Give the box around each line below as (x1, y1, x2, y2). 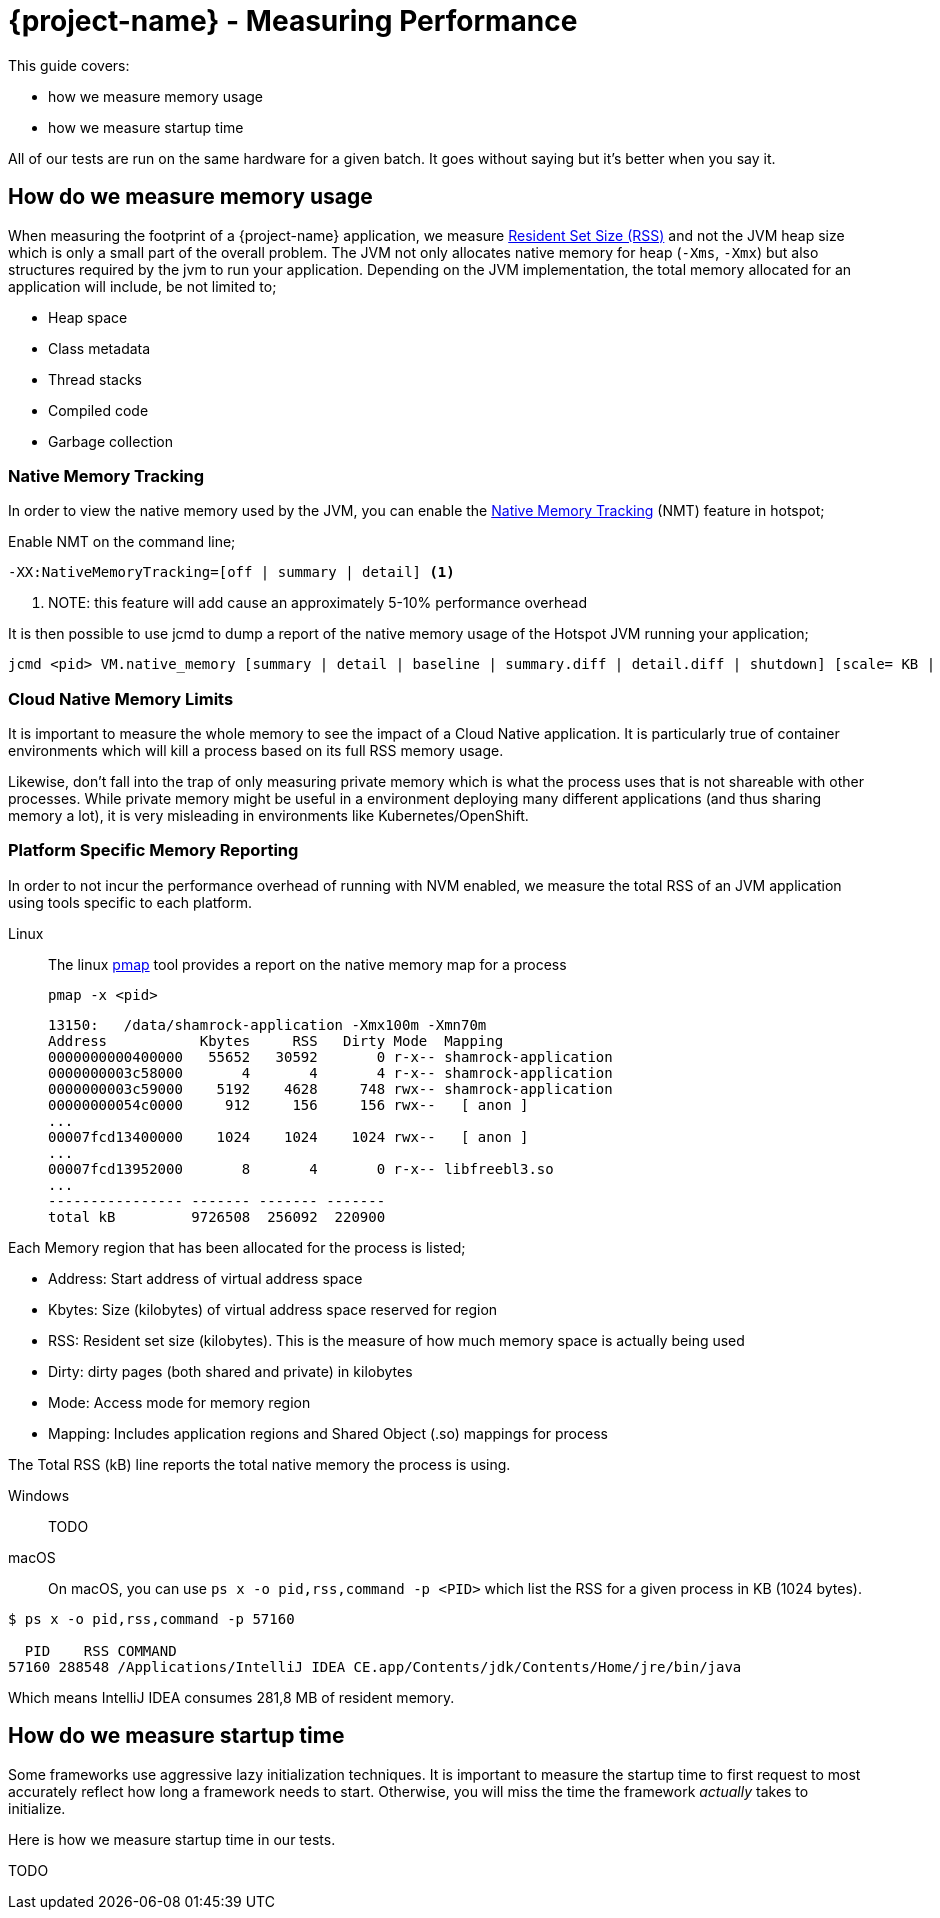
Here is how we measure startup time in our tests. (8, 1830, 336, 1848)
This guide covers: (8, 56, 130, 74)
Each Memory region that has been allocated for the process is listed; (8, 1238, 466, 1256)
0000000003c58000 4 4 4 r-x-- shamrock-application (48, 1064, 613, 1081)
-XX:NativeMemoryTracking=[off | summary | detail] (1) (8, 564, 455, 581)
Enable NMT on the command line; (8, 533, 236, 551)
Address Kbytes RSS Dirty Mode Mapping (48, 1032, 504, 1049)
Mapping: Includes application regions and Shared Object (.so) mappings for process (48, 1424, 608, 1442)
